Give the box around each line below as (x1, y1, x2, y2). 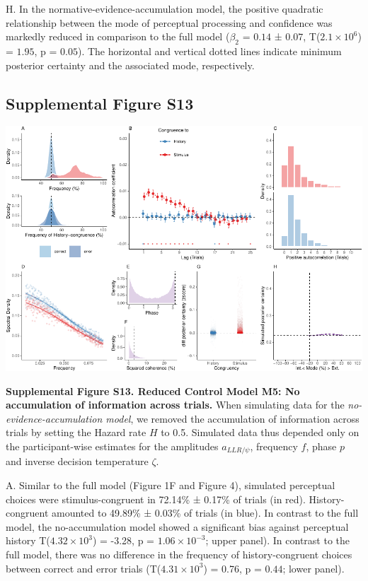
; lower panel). (282, 561, 345, 575)
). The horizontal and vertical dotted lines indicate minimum (77, 43, 342, 58)
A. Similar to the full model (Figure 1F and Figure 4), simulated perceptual (6, 477, 335, 492)
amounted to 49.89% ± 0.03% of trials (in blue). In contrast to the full (51, 505, 359, 520)
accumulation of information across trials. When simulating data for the (6, 397, 345, 412)
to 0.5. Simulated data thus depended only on (161, 425, 360, 440)
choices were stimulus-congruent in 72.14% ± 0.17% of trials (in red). (6, 491, 306, 506)
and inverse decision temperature (6, 454, 149, 469)
